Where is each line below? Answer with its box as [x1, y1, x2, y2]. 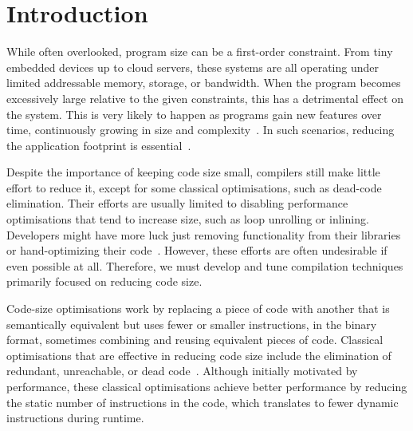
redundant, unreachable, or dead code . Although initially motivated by [6, 362, 358, 379]
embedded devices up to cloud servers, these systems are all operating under [6, 58, 379, 75]
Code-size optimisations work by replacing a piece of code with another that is [6, 300, 390, 317]
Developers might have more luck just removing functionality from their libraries [6, 226, 401, 243]
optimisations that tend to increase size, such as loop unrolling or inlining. [6, 211, 369, 227]
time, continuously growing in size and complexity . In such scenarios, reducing [6, 121, 395, 138]
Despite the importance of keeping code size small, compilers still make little [6, 164, 380, 180]
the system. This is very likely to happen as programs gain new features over [6, 105, 382, 122]
